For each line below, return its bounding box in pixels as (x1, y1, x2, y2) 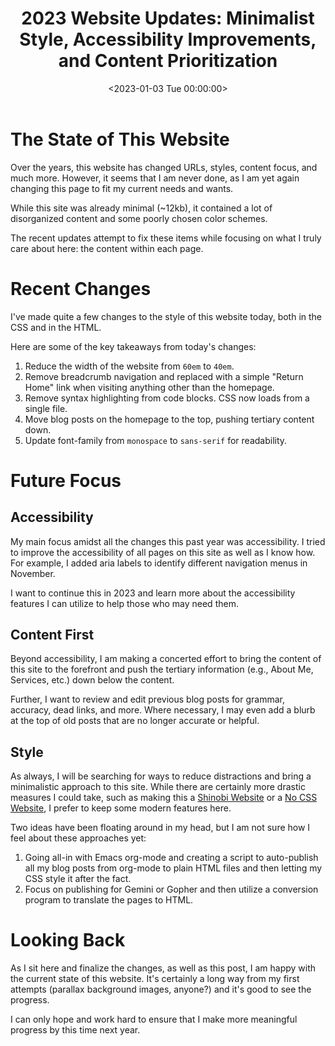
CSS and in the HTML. (10, 321, 102, 333)
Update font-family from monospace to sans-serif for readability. (24, 434, 288, 446)
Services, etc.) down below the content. (10, 674, 175, 686)
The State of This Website (10, 128, 230, 151)
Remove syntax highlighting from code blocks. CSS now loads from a (24, 392, 310, 404)
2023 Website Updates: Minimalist (21, 7, 315, 30)
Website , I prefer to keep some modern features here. (10, 802, 232, 814)
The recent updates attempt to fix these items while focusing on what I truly (10, 232, 322, 244)
